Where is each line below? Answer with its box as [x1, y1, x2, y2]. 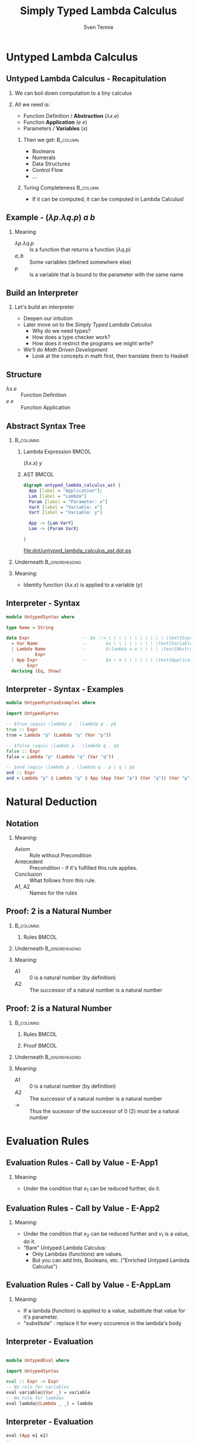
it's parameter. [23, 1313, 59, 1320]
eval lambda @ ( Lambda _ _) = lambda [6, 1400, 93, 1406]
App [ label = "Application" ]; [28, 488, 103, 494]
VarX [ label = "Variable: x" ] [28, 504, 103, 510]
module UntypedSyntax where [6, 614, 75, 620]
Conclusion [14, 870, 42, 877]
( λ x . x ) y [23, 459, 42, 466]
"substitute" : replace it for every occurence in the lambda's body [23, 1319, 182, 1326]
